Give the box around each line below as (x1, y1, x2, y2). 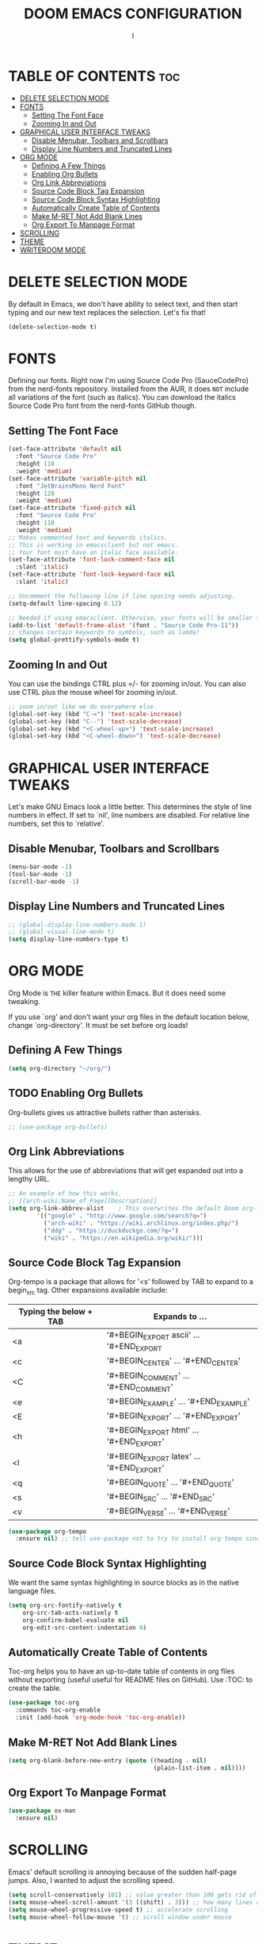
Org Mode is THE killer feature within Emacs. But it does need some (8, 988, 226, 998)
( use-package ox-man (8, 1807, 77, 1815)
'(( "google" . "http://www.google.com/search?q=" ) (36, 1211, 207, 1220)
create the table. (8, 1683, 62, 1693)
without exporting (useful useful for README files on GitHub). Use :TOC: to (8, 1675, 253, 1685)
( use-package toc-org (8, 1699, 80, 1707)
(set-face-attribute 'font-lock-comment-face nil (8, 556, 176, 564)
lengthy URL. (8, 1175, 51, 1184)
